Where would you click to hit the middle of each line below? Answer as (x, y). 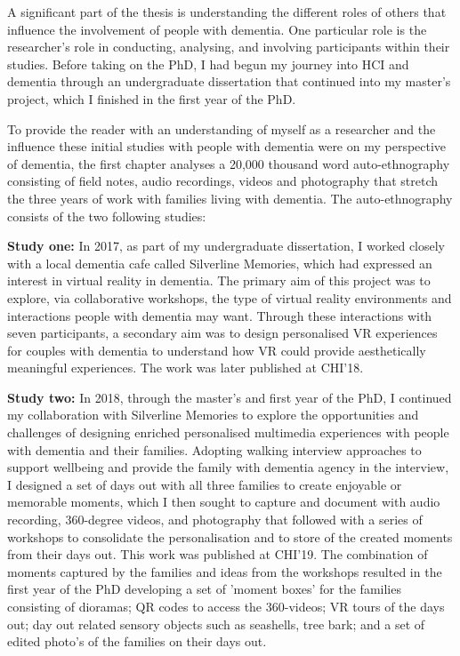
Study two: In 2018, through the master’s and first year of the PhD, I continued (230, 397)
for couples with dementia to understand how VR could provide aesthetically (217, 350)
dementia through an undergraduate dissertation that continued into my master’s (229, 81)
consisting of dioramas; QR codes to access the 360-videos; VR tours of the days (226, 606)
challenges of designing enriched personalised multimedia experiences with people (228, 432)
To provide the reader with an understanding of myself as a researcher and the (222, 128)
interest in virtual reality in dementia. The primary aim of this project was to (219, 280)
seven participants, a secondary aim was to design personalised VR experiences (222, 333)
